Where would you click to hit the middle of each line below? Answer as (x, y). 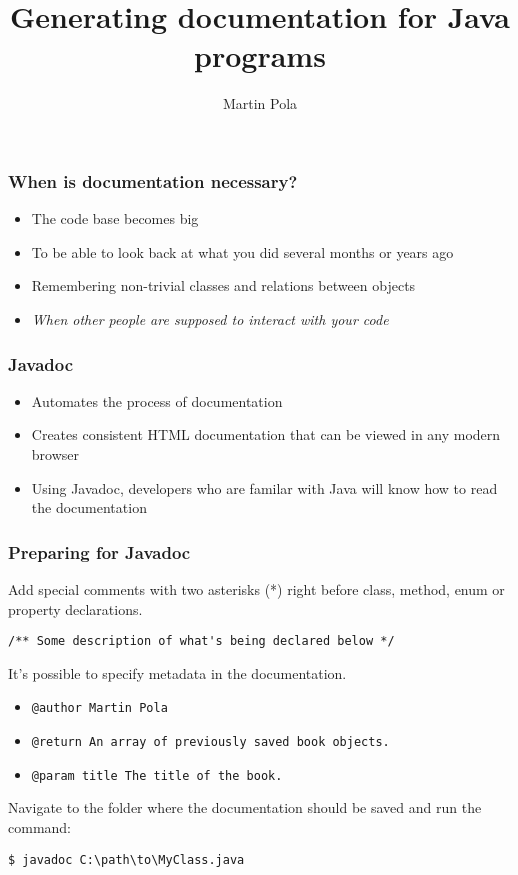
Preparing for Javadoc (99, 551)
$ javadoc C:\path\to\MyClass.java (126, 859)
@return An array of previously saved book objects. (210, 742)
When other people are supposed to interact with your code (210, 318)
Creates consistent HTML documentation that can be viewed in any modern (266, 434)
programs (260, 55)
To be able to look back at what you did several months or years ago (242, 251)
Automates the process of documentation (157, 400)
